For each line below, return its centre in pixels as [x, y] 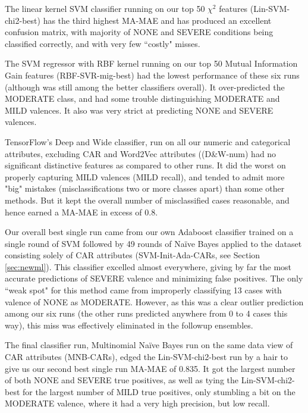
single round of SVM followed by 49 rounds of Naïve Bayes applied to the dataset [153, 243]
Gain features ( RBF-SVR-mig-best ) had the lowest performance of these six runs [152, 75]
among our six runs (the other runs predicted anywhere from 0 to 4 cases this [146, 313]
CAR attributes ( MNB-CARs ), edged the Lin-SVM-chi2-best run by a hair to [146, 357]
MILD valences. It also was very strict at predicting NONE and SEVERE [139, 110]
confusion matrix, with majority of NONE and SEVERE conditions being [139, 32]
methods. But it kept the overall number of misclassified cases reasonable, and [147, 200]
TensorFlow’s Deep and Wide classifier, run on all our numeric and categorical [148, 141]
